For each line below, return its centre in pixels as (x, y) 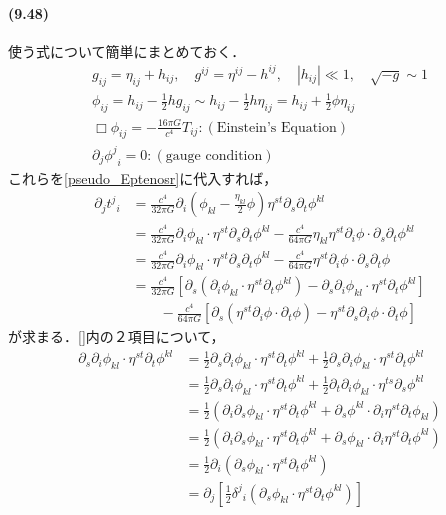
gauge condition (214, 155)
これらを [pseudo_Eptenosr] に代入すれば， (143, 177)
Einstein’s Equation (276, 127)
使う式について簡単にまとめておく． (127, 50)
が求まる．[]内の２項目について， (116, 336)
